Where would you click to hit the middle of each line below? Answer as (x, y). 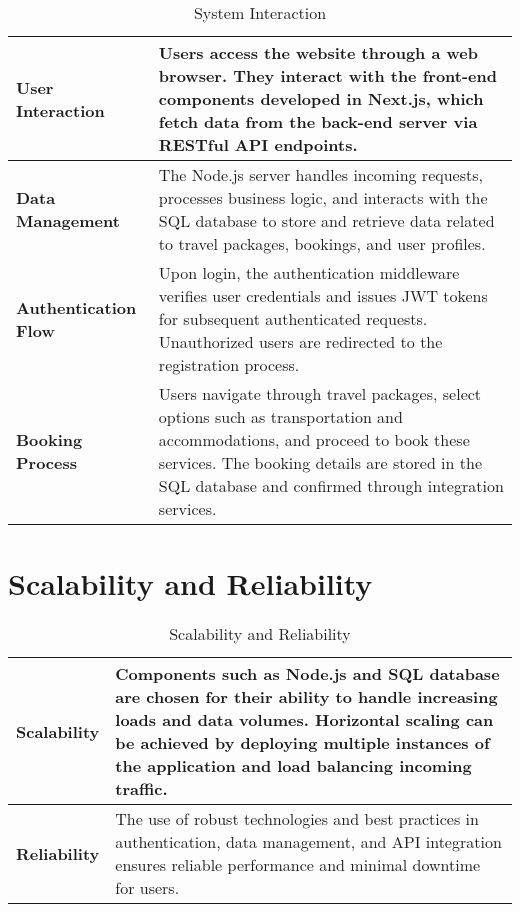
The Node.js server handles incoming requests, (320, 174)
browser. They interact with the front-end (327, 75)
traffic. (141, 789)
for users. (147, 888)
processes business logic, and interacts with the (323, 197)
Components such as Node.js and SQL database (307, 674)
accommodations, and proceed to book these (314, 439)
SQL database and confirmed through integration (331, 485)
